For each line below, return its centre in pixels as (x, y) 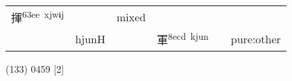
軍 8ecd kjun (183, 39)
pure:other (256, 38)
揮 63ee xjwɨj (38, 17)
